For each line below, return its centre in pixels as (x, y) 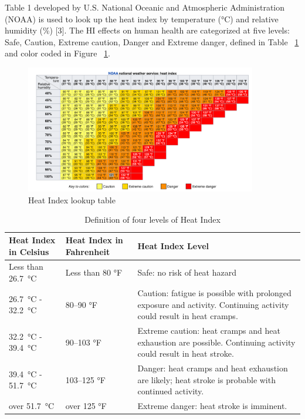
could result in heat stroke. (186, 353)
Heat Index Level (173, 245)
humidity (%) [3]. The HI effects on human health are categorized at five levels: (147, 30)
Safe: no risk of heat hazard (187, 272)
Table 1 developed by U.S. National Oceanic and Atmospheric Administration (145, 7)
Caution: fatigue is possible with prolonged (214, 292)
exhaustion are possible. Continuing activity (216, 342)
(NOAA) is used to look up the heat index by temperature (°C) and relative (142, 19)
